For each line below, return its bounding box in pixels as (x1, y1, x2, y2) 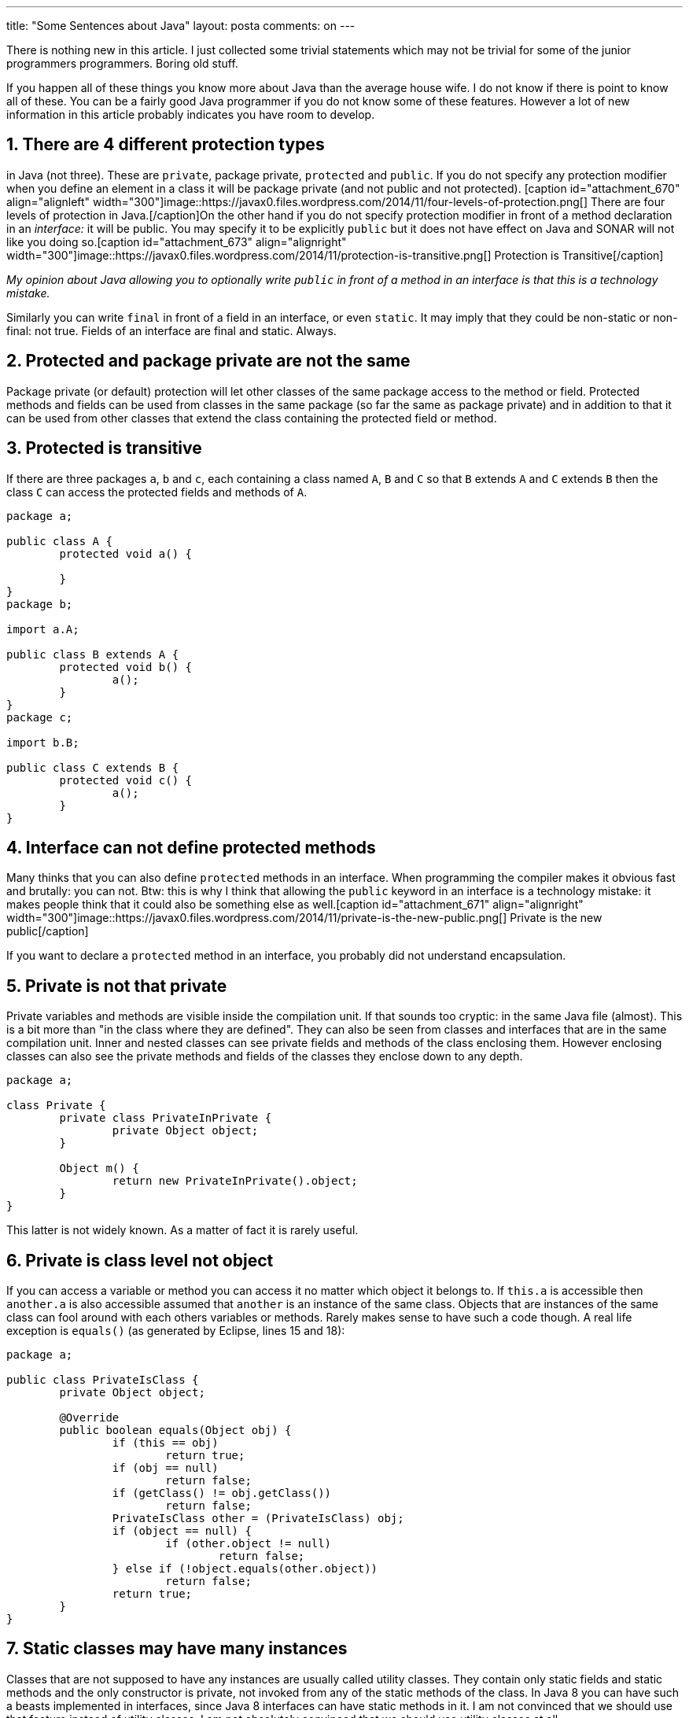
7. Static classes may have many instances (6, 1639, 348, 1659)
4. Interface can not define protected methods (6, 837, 376, 857)
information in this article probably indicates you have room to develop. (6, 108, 375, 121)
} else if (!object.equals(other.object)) (112, 1562, 378, 1576)
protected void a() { (59, 547, 193, 560)
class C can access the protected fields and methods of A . (6, 485, 308, 499)
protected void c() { (59, 773, 193, 787)
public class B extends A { (6, 647, 179, 661)
